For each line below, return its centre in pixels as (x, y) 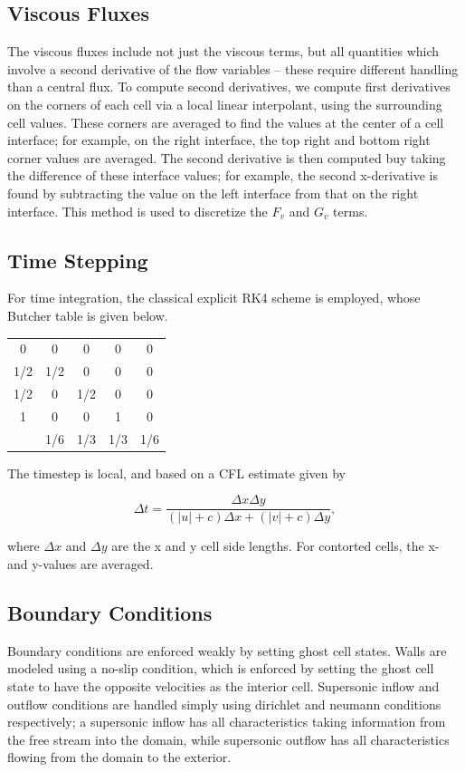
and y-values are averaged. (81, 564)
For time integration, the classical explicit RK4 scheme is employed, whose (214, 298)
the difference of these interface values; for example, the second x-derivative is (223, 175)
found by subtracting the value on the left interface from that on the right (213, 193)
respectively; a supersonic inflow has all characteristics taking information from (227, 722)
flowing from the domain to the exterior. (119, 757)
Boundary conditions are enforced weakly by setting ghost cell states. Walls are (227, 650)
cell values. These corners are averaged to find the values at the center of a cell (226, 122)
